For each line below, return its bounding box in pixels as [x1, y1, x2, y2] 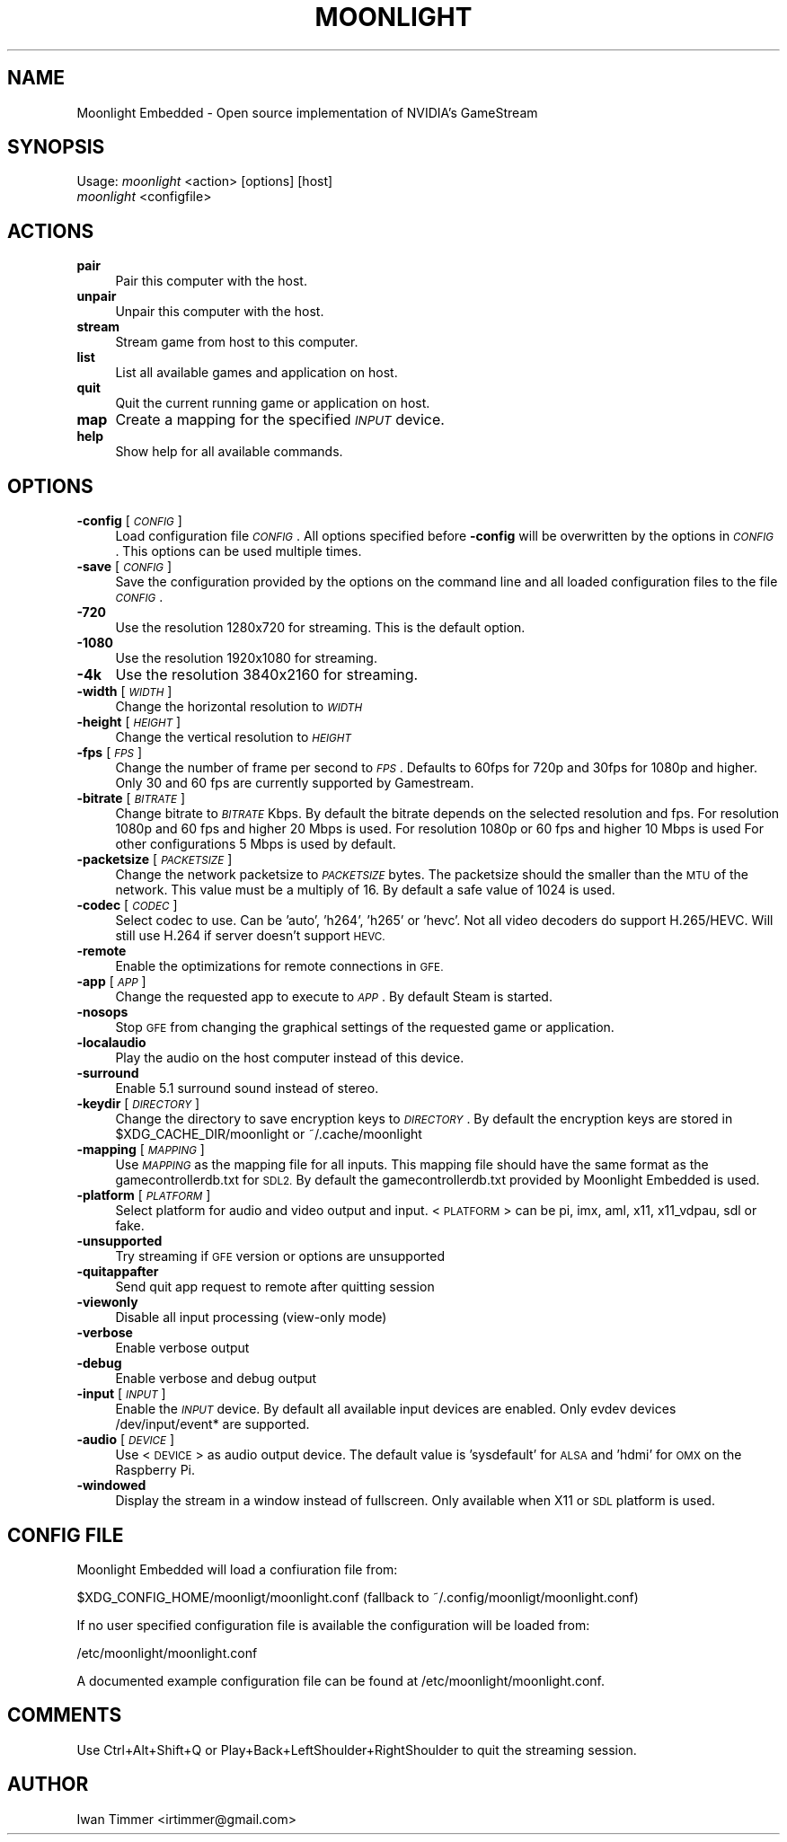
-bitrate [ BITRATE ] [76, 790, 186, 806]
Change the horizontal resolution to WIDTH [115, 699, 363, 715]
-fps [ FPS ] [76, 745, 143, 761]
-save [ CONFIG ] [76, 559, 172, 575]
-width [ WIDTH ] [76, 683, 172, 700]
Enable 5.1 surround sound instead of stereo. [115, 1080, 379, 1097]
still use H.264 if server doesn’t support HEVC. [115, 928, 385, 944]
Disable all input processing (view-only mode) [115, 1309, 387, 1326]
